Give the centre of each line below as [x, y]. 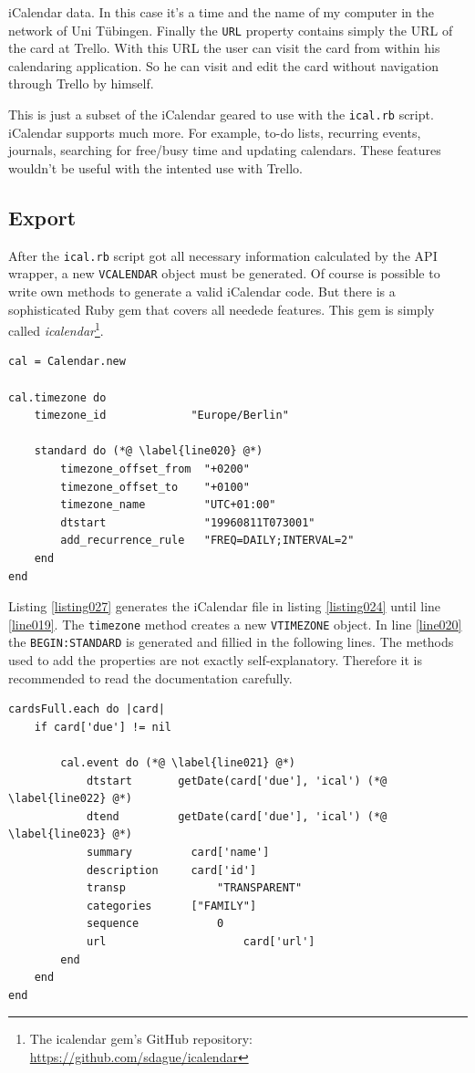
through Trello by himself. [81, 83]
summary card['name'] [178, 852]
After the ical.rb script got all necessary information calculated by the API [223, 255]
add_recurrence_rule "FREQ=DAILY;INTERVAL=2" [207, 541]
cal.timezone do [57, 397]
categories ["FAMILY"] [171, 906]
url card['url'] [201, 941]
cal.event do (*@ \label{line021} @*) [178, 763]
